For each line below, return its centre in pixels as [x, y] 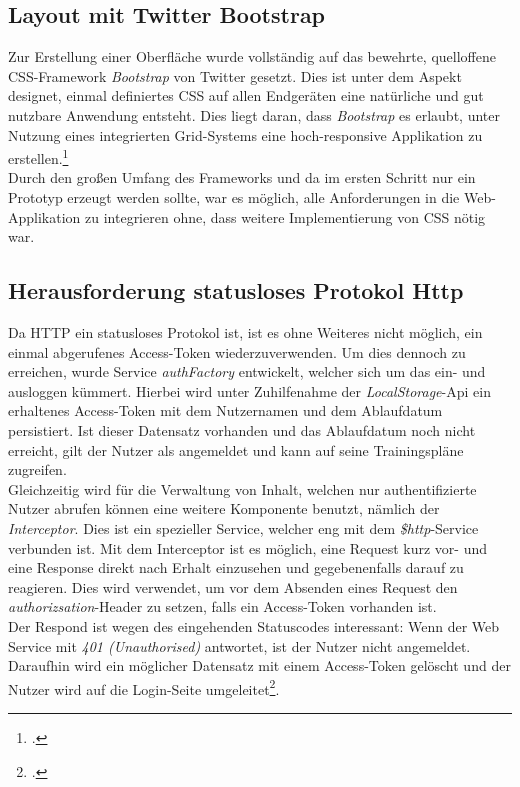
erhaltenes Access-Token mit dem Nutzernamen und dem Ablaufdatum [225, 410]
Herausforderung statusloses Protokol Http [236, 290]
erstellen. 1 [38, 156]
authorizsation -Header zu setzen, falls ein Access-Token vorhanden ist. [222, 606]
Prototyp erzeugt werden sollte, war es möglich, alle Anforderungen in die [234, 197]
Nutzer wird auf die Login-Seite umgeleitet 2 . [144, 687]
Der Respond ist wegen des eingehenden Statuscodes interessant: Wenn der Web [254, 625]
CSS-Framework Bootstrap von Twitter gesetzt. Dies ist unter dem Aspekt [235, 75]
